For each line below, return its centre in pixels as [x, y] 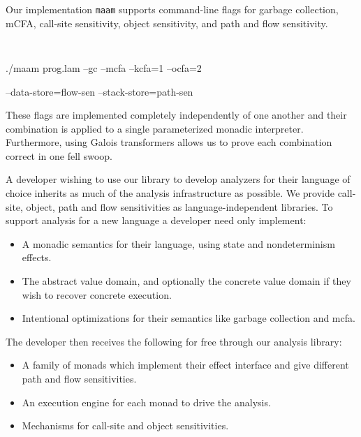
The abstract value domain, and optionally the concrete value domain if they [186, 281]
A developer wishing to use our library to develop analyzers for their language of [178, 179]
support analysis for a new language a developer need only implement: [156, 220]
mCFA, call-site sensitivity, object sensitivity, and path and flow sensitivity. [167, 23]
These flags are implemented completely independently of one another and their [176, 115]
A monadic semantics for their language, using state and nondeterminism [178, 243]
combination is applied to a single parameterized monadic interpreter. [155, 128]
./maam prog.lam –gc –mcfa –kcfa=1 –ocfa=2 [104, 67]
